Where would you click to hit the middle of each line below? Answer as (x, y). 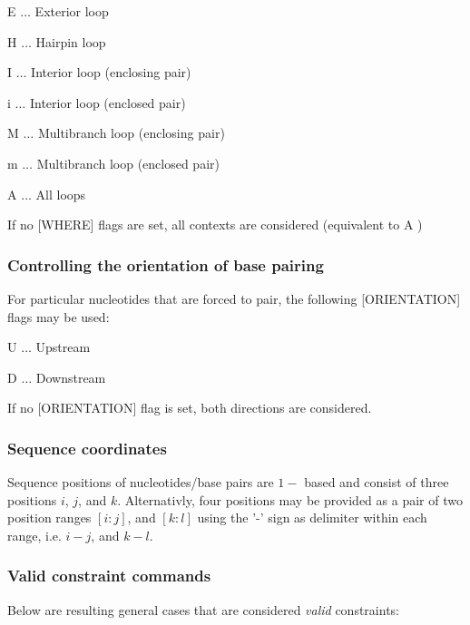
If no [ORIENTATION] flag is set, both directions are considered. (190, 408)
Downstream (71, 377)
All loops (61, 194)
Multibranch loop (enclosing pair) (131, 133)
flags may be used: (59, 316)
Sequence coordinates (87, 448)
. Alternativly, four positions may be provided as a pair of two (290, 499)
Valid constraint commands (109, 576)
